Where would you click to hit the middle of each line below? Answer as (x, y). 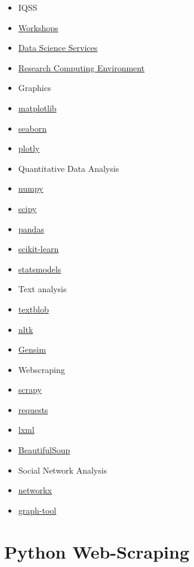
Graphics (35, 88)
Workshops (38, 27)
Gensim (32, 349)
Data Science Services (58, 48)
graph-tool (37, 510)
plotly (29, 148)
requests (33, 409)
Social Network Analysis (63, 470)
